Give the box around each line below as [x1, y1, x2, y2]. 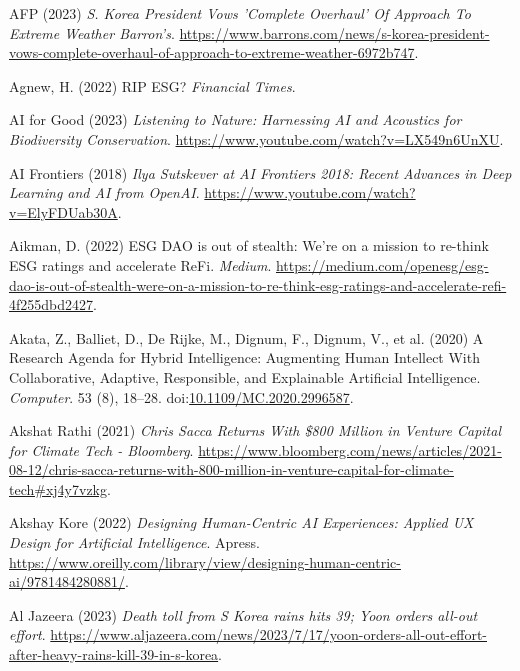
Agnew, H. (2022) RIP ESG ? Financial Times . [9, 75, 296, 96]
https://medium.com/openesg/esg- [275, 254, 489, 275]
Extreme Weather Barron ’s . [9, 22, 175, 43]
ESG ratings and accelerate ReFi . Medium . [9, 254, 272, 275]
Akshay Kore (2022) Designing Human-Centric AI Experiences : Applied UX [9, 512, 474, 533]
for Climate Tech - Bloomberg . [9, 439, 194, 460]
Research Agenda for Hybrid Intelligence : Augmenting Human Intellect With [9, 347, 480, 368]
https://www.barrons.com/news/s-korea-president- [179, 22, 490, 43]
